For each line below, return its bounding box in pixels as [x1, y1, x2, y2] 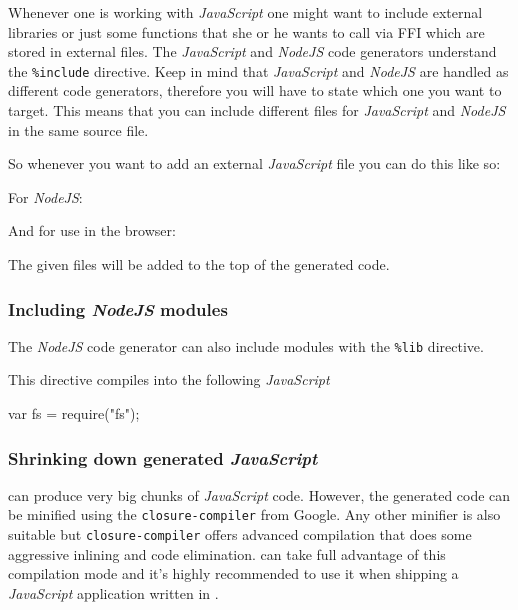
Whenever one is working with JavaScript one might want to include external [8, 2, 483, 22]
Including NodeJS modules [8, 296, 228, 321]
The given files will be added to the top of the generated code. [8, 254, 390, 274]
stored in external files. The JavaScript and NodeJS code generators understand [8, 41, 497, 62]
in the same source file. [8, 119, 149, 140]
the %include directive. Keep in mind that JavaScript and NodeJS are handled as [8, 60, 509, 81]
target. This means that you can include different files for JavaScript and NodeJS [8, 100, 506, 121]
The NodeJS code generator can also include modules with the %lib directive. [8, 335, 484, 356]
